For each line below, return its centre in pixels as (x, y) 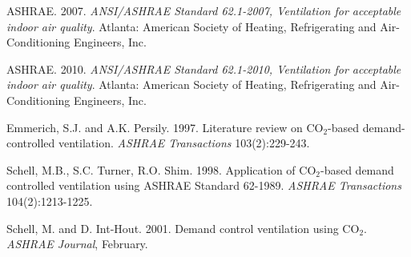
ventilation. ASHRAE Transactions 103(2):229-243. (184, 143)
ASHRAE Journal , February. (77, 244)
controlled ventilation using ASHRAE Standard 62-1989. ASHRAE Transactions (204, 185)
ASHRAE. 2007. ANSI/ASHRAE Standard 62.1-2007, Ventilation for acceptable (204, 10)
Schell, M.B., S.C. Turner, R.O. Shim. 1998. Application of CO (161, 169)
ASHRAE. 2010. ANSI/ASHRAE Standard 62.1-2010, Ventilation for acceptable (204, 68)
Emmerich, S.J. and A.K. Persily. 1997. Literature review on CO (165, 127)
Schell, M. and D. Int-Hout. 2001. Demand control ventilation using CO (183, 228)
